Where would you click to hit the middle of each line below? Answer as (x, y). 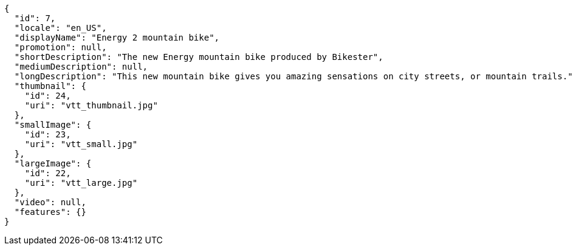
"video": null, (50, 202)
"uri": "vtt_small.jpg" (81, 144)
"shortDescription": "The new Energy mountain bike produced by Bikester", (199, 57)
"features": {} (50, 212)
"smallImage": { (53, 125)
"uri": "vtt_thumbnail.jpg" (91, 105)
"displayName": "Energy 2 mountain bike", (117, 38)
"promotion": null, (60, 47)
